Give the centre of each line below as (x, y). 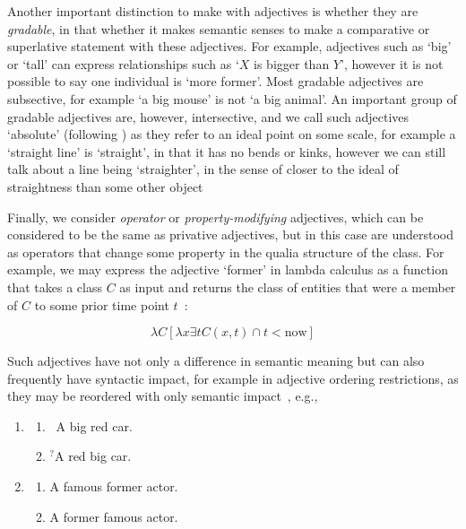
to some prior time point (102, 304)
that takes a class (55, 286)
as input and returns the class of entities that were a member (288, 286)
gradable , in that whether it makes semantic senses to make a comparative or (219, 28)
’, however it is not (392, 63)
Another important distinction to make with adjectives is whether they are (213, 11)
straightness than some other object (105, 186)
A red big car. (93, 456)
